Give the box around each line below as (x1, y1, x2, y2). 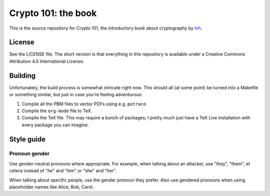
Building (9, 71, 36, 80)
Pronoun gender (9, 150, 50, 157)
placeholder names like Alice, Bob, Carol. (9, 184, 94, 190)
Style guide (9, 135, 46, 143)
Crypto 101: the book (9, 8, 97, 19)
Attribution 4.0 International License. (9, 58, 84, 64)
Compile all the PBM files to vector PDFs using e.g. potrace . (21, 101, 147, 107)
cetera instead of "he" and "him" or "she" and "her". (9, 168, 117, 174)
